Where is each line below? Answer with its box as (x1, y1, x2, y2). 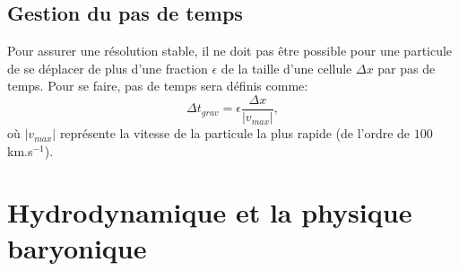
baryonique (7, 229, 147, 266)
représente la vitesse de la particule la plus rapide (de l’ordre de (59, 124, 411, 143)
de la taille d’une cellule (221, 58, 352, 77)
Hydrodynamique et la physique (7, 194, 412, 231)
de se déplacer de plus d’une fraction (7, 58, 208, 77)
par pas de (377, 58, 436, 77)
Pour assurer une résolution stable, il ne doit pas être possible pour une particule (7, 41, 453, 60)
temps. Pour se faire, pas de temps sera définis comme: (7, 76, 308, 95)
